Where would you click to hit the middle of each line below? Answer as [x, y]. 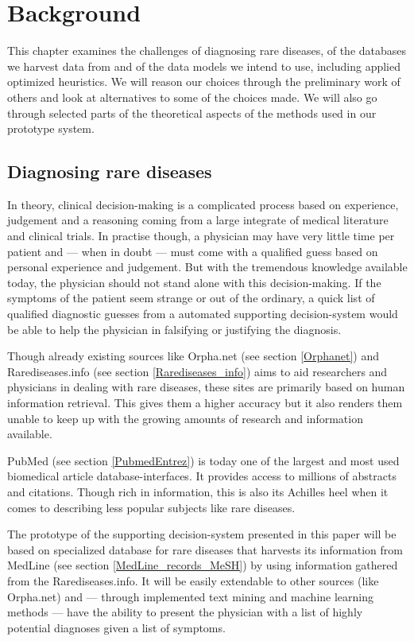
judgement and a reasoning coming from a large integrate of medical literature [198, 220]
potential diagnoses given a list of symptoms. [116, 627]
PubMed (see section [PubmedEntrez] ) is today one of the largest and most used [203, 460]
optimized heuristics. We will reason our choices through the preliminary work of [204, 82]
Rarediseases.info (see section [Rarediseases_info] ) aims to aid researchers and [197, 371]
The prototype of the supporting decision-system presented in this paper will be [202, 534]
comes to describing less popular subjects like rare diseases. [151, 507]
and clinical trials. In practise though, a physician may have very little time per [201, 236]
